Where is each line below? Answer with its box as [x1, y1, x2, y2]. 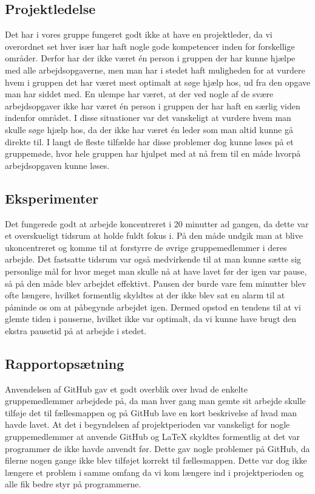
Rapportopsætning [5, 354, 124, 372]
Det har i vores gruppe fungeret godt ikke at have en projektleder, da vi [5, 28, 273, 41]
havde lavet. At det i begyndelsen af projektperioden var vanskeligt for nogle [5, 418, 290, 431]
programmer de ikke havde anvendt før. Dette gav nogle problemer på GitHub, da [5, 442, 310, 455]
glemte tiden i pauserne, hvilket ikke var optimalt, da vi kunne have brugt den [5, 312, 297, 325]
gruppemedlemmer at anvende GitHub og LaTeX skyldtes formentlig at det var [5, 430, 300, 443]
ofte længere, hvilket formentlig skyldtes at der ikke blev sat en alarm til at [5, 289, 285, 301]
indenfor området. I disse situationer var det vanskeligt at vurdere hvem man [5, 111, 291, 124]
